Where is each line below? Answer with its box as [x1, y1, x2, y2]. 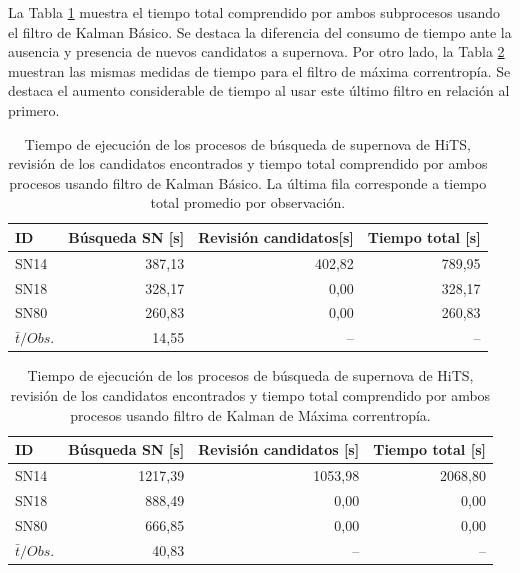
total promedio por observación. [150, 192, 346, 213]
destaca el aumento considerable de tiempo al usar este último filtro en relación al [8, 80, 510, 101]
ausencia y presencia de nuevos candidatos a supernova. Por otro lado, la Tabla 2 [8, 41, 505, 62]
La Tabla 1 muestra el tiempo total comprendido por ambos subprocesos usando [8, 2, 500, 22]
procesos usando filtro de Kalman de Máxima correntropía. [70, 404, 431, 425]
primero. [8, 99, 60, 120]
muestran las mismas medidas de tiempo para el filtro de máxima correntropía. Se [8, 60, 511, 81]
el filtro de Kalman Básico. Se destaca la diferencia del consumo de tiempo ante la [8, 21, 512, 42]
